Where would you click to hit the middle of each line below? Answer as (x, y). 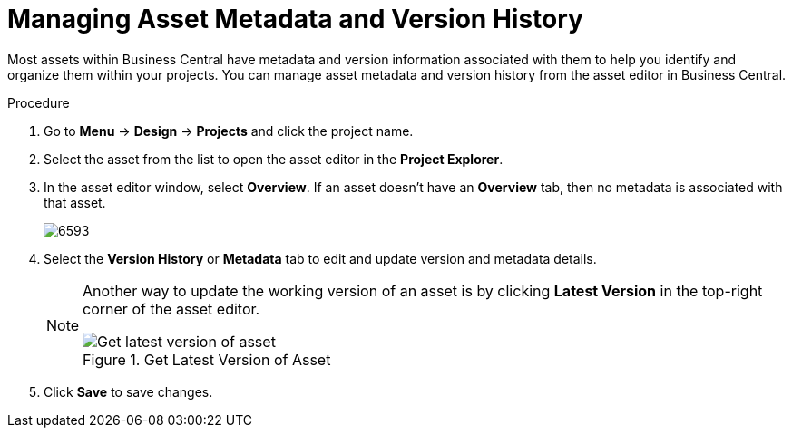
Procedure (39, 102)
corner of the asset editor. (171, 309)
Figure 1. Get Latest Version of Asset (207, 359)
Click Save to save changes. (128, 391)
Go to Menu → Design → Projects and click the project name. (229, 130)
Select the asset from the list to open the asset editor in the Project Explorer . (274, 159)
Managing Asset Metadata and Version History (295, 19)
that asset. (75, 202)
